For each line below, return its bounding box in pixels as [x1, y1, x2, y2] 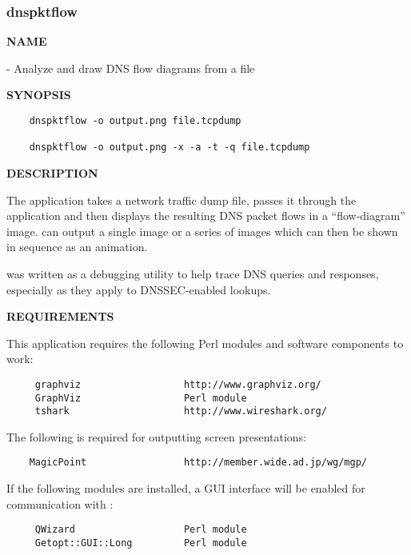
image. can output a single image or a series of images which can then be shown [6, 222, 398, 239]
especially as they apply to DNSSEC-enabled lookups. [6, 281, 271, 297]
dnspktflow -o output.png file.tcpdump [29, 115, 241, 126]
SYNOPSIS [6, 86, 71, 103]
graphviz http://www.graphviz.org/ [34, 378, 321, 390]
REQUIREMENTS [6, 308, 114, 325]
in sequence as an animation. [6, 238, 148, 255]
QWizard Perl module [34, 524, 247, 536]
